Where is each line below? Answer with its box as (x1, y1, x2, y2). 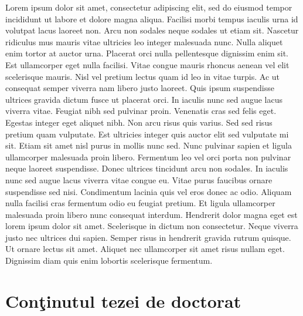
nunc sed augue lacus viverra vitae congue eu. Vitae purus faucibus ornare (5, 173, 273, 186)
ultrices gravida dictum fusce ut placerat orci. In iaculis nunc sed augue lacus (5, 93, 283, 105)
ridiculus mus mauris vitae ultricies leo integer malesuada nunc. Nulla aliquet (5, 35, 283, 48)
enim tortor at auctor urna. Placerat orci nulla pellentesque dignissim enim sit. (5, 47, 288, 59)
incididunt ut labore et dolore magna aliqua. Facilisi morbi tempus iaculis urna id (5, 12, 298, 25)
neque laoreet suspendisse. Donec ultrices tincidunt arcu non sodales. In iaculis (5, 162, 288, 174)
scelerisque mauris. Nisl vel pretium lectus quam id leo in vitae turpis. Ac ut (5, 70, 280, 82)
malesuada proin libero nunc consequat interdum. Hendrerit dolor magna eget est (5, 208, 298, 220)
